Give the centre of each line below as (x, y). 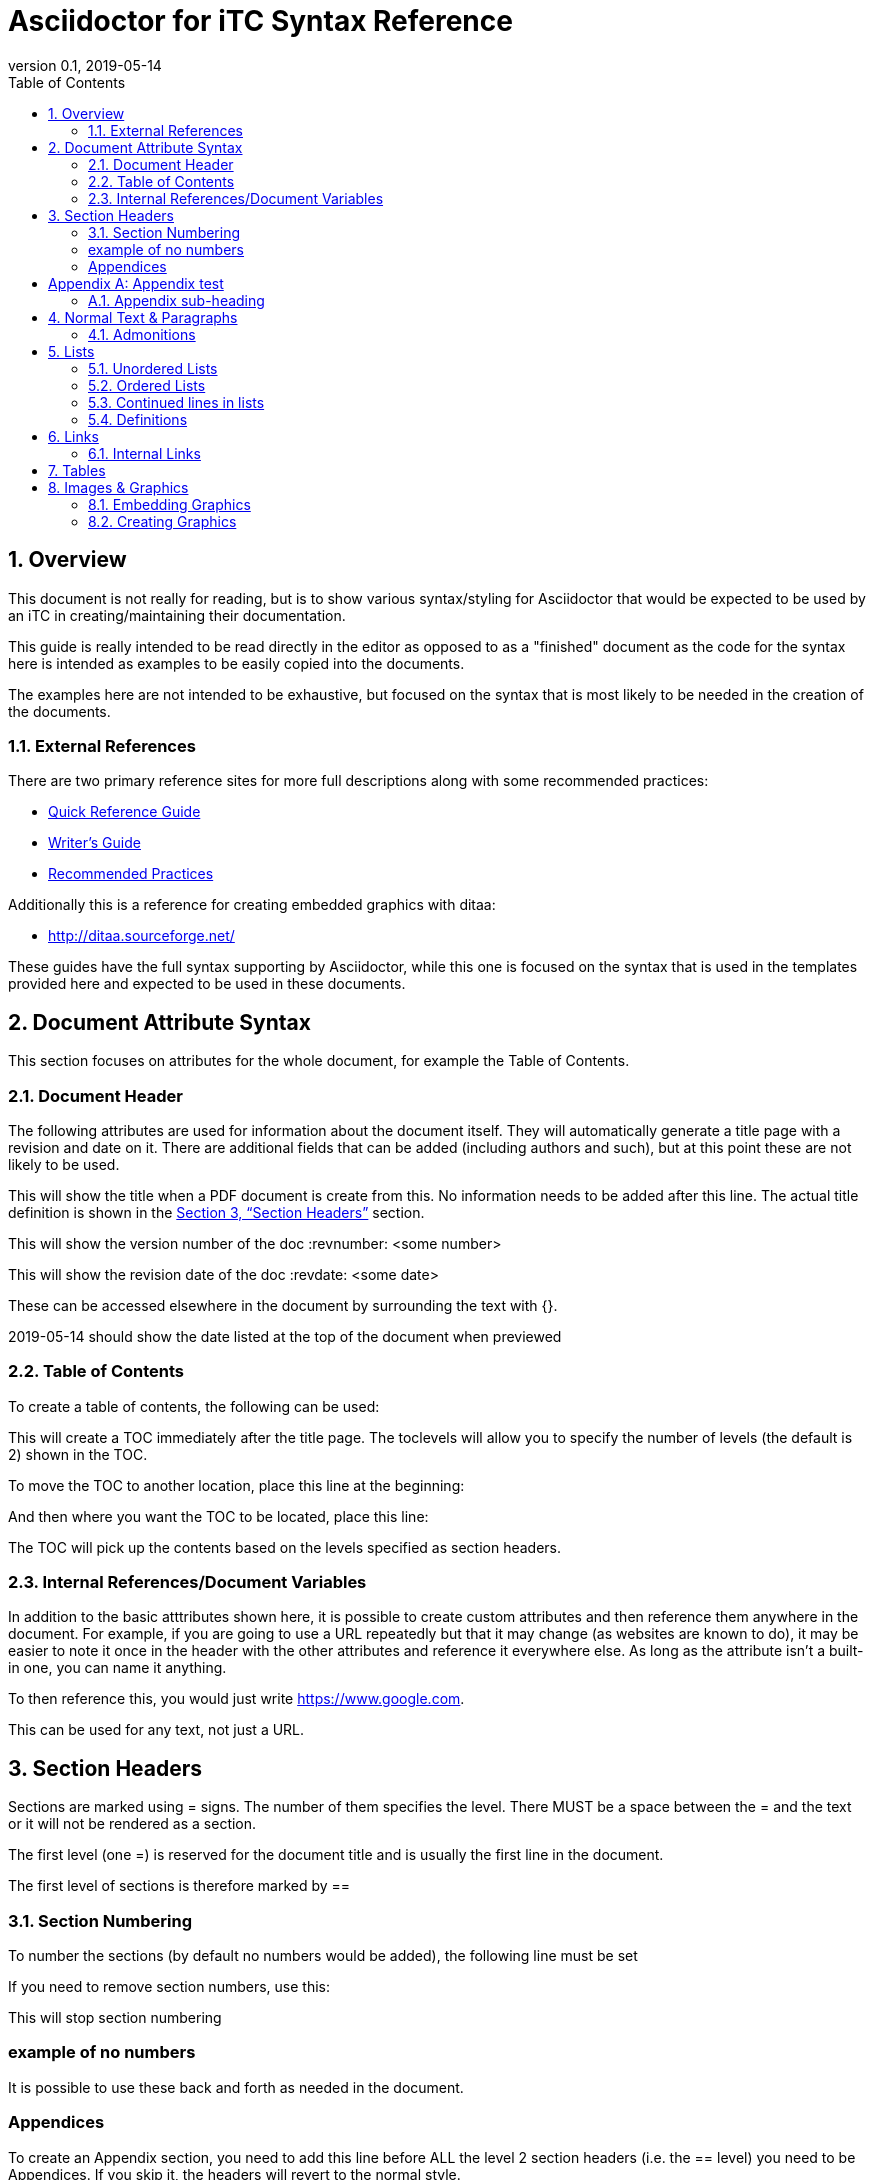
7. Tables (77, 470)
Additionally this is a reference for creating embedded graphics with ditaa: (252, 905)
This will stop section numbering (115, 2018)
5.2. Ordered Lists (147, 385)
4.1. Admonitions (142, 334)
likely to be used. (64, 1164)
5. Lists (71, 351)
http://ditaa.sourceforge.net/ (141, 936)
